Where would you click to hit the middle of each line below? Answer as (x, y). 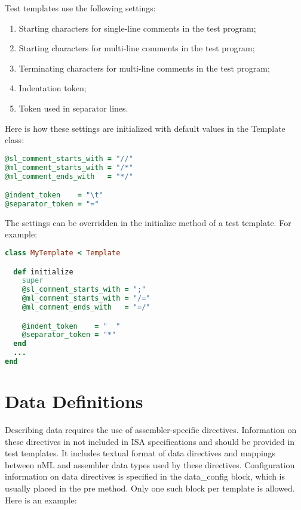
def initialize (43, 272)
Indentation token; (53, 88)
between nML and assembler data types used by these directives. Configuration (150, 464)
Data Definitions (74, 401)
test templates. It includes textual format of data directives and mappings (140, 453)
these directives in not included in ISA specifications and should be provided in (150, 441)
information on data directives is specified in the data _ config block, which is (145, 476)
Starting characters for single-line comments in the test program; (137, 28)
